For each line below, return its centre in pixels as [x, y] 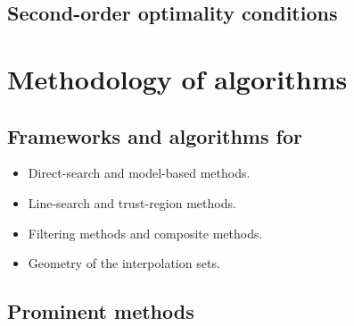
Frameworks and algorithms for [155, 135]
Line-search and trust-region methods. [132, 202]
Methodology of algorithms [177, 78]
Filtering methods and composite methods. [145, 233]
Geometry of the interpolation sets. [124, 263]
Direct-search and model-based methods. [139, 173]
